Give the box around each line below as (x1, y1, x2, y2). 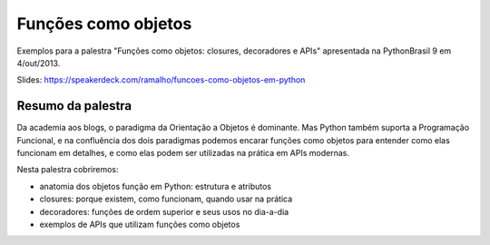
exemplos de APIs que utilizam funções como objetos (39, 219, 240, 230)
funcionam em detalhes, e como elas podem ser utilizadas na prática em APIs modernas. (16, 148, 349, 159)
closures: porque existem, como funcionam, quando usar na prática (39, 193, 293, 204)
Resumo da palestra (16, 98, 132, 113)
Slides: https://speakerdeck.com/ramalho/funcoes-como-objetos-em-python (16, 74, 306, 85)
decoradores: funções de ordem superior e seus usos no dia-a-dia (39, 206, 289, 217)
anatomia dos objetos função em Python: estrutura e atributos (39, 181, 272, 191)
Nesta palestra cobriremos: (16, 164, 119, 175)
